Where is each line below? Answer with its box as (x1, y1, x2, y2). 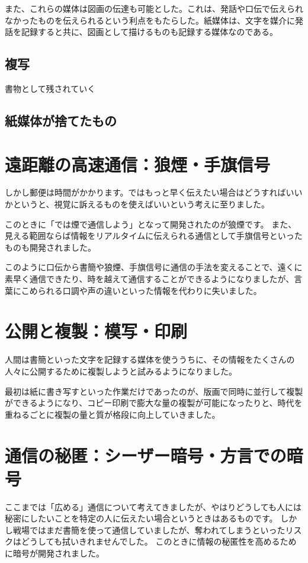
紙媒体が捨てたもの (5, 111, 117, 129)
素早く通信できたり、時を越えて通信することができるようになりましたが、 (5, 273, 294, 285)
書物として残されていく (5, 82, 96, 94)
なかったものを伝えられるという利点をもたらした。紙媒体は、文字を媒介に (5, 14, 295, 26)
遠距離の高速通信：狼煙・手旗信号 (5, 152, 271, 176)
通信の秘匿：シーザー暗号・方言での (5, 443, 287, 467)
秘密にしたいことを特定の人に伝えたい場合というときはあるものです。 (5, 512, 278, 524)
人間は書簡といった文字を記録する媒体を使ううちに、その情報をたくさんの (5, 353, 295, 366)
